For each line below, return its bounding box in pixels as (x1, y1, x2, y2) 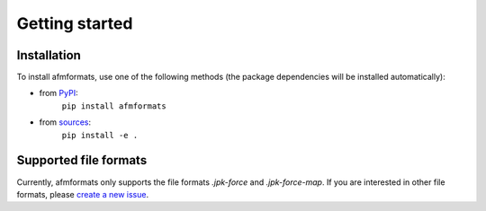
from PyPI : (39, 88, 78, 99)
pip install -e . (61, 130, 139, 140)
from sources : (39, 117, 92, 127)
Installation (16, 48, 81, 63)
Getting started (16, 13, 133, 33)
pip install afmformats (61, 101, 166, 111)
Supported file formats (16, 153, 148, 168)
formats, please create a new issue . (16, 189, 148, 199)
